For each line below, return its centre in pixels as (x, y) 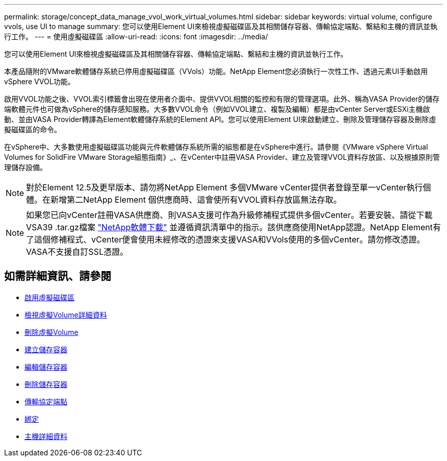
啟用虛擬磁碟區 (49, 297)
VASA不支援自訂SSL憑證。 (77, 252)
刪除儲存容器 (46, 384)
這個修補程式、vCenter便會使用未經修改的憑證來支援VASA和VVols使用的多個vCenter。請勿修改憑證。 (230, 239)
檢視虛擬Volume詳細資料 (66, 314)
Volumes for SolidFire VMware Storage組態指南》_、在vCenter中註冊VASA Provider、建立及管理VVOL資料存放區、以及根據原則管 (222, 157)
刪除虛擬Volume (52, 332)
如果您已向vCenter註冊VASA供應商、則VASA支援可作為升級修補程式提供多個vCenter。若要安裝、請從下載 (229, 215)
